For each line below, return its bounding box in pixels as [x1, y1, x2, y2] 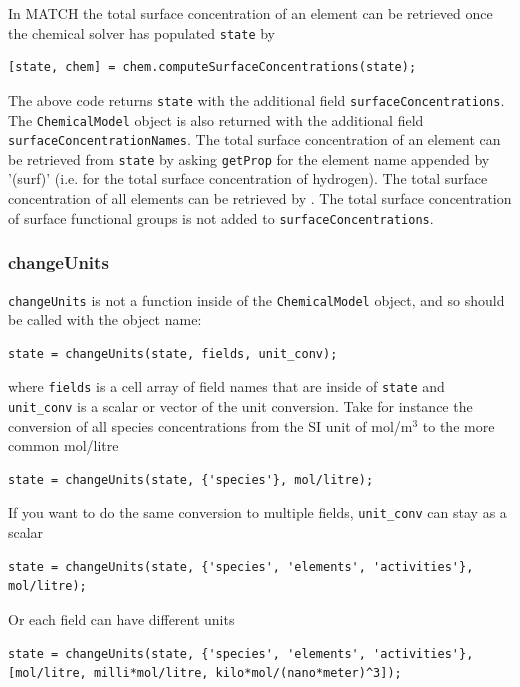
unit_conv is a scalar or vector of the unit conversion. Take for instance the [8, 396, 473, 417]
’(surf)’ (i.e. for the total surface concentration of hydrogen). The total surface [8, 168, 488, 189]
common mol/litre [8, 435, 119, 456]
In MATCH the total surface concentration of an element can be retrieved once [8, 3, 493, 23]
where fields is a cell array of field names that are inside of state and [8, 376, 445, 397]
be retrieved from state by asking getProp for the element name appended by [8, 148, 490, 169]
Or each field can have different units [8, 608, 235, 629]
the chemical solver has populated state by [8, 22, 275, 43]
